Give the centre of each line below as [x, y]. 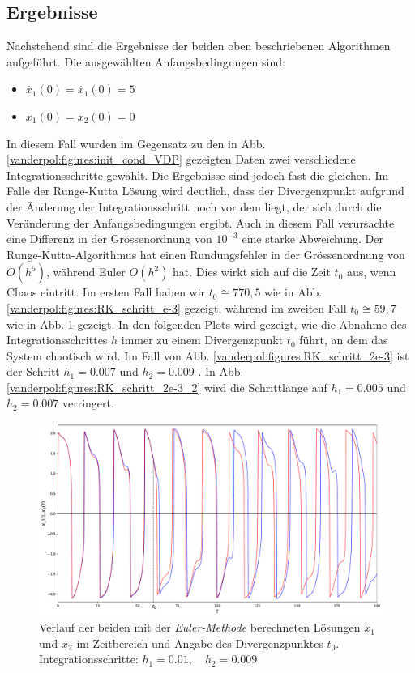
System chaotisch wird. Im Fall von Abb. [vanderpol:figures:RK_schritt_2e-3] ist [208, 355]
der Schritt [33, 371]
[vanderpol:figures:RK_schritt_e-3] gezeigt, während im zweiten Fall [177, 307]
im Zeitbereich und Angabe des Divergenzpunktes [200, 643]
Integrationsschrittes [57, 340]
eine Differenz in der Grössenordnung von [109, 239]
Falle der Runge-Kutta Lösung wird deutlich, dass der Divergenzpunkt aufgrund [205, 191]
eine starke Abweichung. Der [312, 239]
